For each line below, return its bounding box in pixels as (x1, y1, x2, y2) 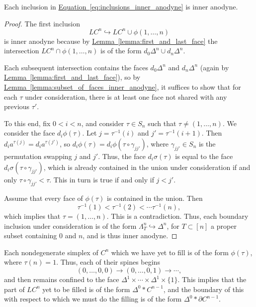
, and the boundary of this (163, 284, 244, 294)
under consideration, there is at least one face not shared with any (25, 91, 227, 102)
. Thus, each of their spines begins (56, 257, 160, 267)
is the (198, 139, 216, 149)
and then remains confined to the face (4, 274, 119, 285)
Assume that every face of (4, 193, 83, 203)
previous (4, 101, 30, 112)
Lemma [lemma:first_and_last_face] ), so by (4, 72, 141, 82)
